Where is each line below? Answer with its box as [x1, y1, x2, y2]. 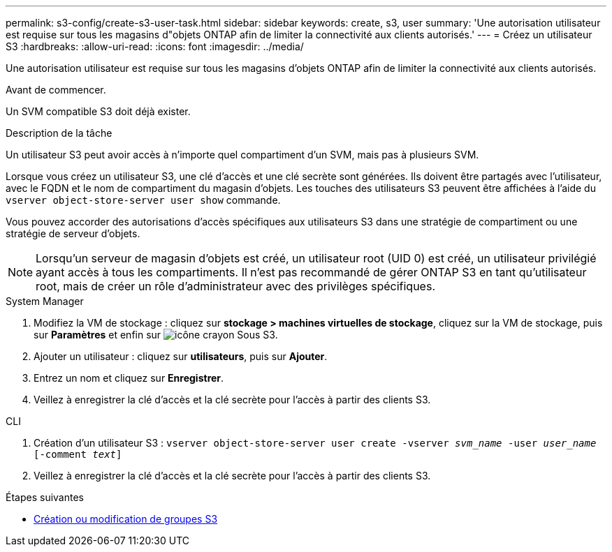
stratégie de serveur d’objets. [6, 227, 140, 239]
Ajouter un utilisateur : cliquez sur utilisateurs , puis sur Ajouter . [34, 350, 328, 362]
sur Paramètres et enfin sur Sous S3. [34, 329, 278, 341]
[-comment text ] [34, 449, 122, 460]
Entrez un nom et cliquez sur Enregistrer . [34, 372, 224, 384]
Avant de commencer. [6, 84, 106, 96]
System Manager [6, 295, 84, 307]
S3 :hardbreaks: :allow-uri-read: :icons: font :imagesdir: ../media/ [6, 40, 304, 52]
